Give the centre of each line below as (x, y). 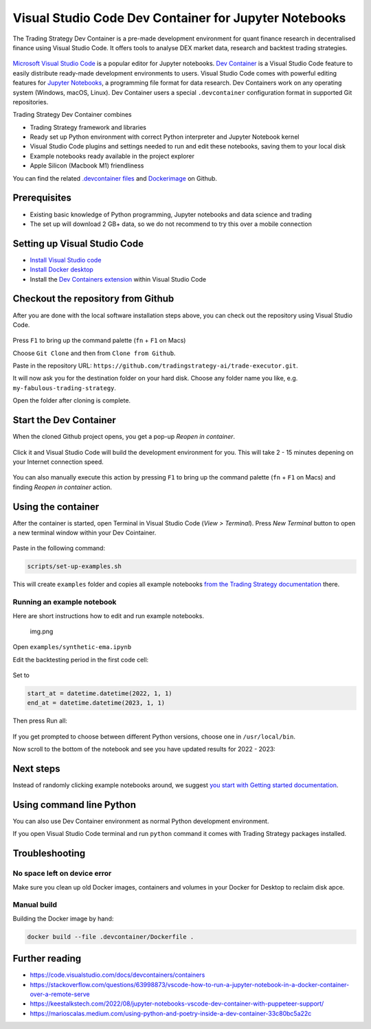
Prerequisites (42, 198)
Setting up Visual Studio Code (78, 244)
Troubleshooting (49, 853)
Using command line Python (75, 805)
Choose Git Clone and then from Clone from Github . (94, 353)
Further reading (47, 959)
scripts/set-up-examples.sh (74, 566)
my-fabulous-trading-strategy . (65, 387)
